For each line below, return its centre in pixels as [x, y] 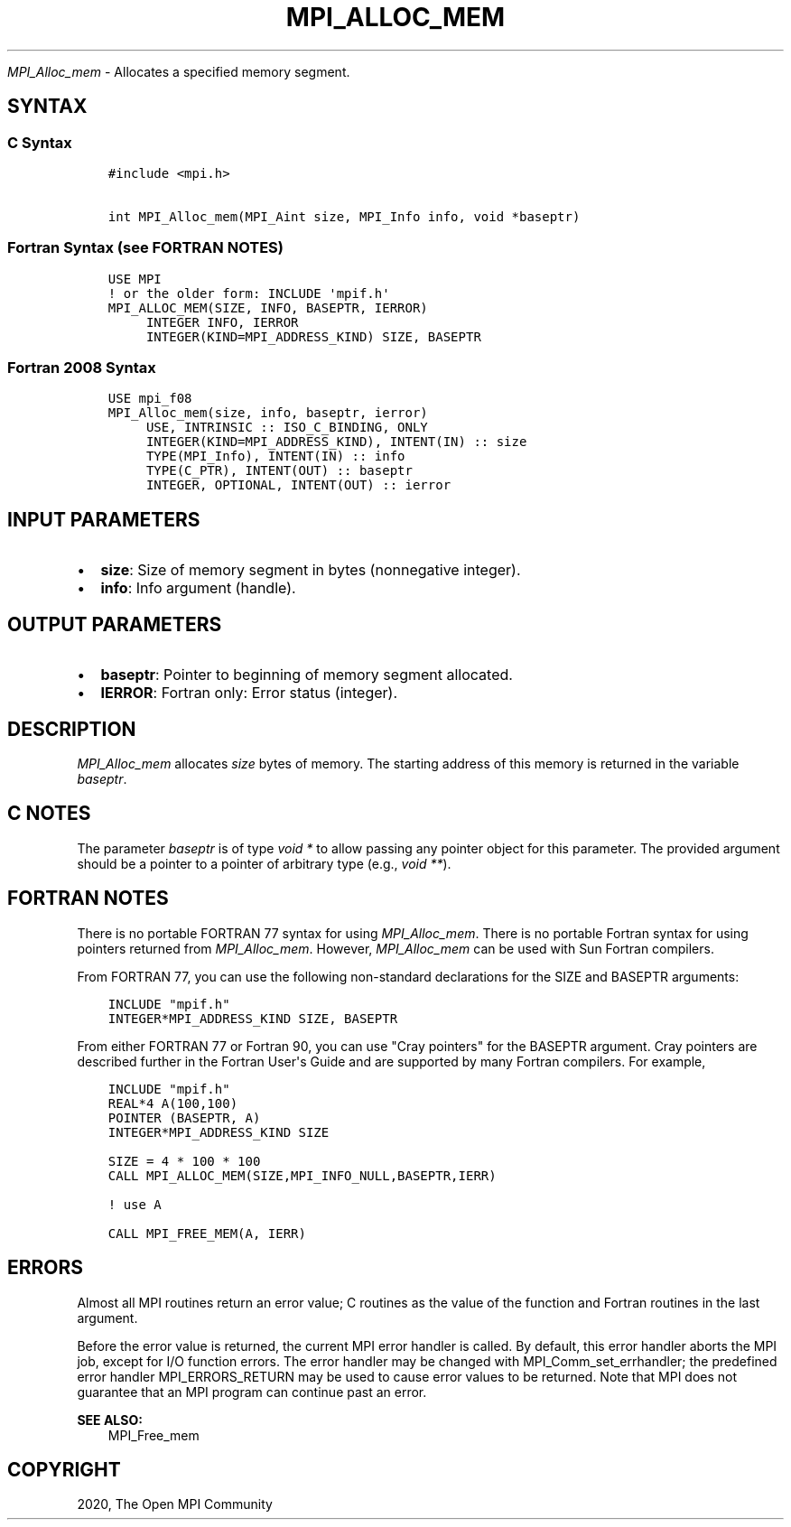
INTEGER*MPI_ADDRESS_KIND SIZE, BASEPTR [253, 1018]
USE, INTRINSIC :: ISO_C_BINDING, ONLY [287, 428]
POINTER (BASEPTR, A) [184, 1117]
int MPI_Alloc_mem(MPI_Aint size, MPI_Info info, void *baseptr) [344, 216]
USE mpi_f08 [150, 399]
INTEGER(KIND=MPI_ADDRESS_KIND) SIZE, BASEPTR [313, 336]
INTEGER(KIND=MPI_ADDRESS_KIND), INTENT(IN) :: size [336, 442]
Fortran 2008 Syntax [82, 368]
